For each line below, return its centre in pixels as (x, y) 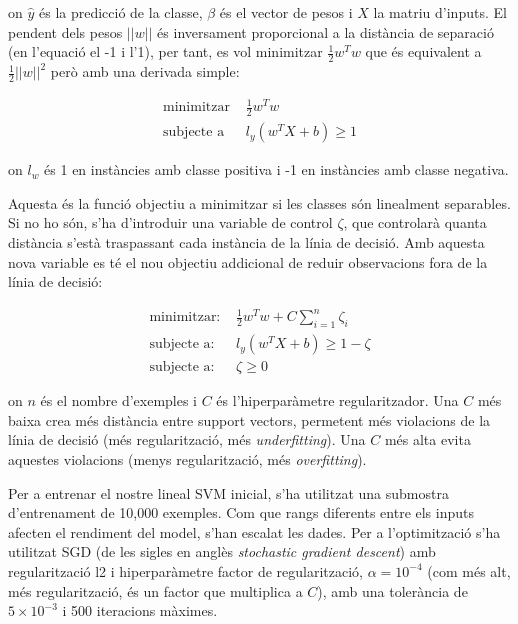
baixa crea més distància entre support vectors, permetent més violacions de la (249, 419)
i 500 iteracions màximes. (140, 610)
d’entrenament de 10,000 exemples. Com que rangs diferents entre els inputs (241, 512)
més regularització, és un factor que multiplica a (155, 590)
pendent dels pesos (65, 31)
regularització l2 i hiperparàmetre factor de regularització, (185, 570)
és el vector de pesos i (286, 12)
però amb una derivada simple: (145, 71)
